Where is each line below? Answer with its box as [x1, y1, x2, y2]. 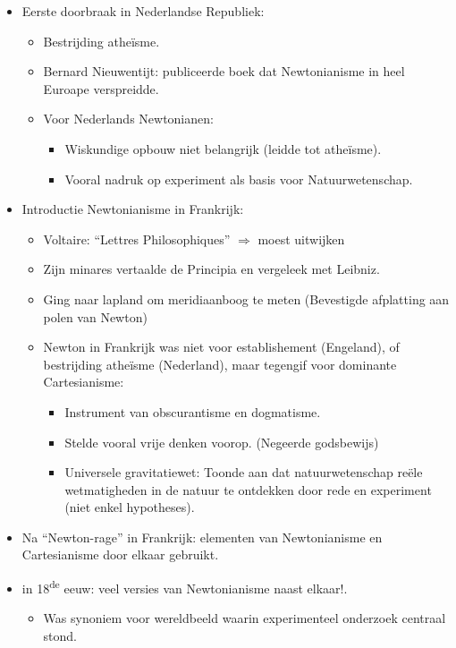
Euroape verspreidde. [43, 79, 159, 98]
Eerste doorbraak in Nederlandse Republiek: [21, 2, 265, 20]
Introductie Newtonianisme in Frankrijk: [21, 200, 244, 218]
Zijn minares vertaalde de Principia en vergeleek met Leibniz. [43, 260, 380, 278]
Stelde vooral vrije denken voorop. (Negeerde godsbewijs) [64, 432, 379, 451]
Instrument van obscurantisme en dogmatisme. [64, 402, 321, 421]
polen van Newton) [43, 307, 148, 326]
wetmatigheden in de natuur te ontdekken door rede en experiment [64, 480, 432, 499]
